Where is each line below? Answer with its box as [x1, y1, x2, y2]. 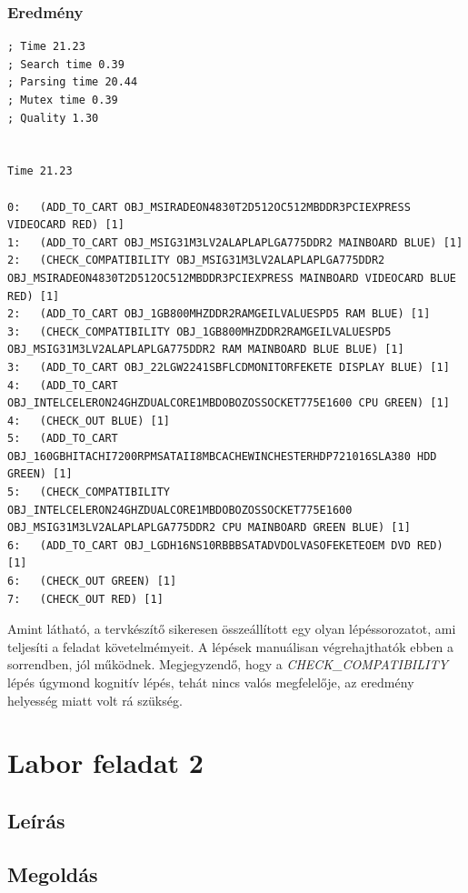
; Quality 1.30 [7, 111, 99, 125]
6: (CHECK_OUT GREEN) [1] [7, 575, 177, 588]
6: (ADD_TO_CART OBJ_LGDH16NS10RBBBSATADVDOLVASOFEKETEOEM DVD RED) [7, 538, 443, 552]
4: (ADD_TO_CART [7, 378, 118, 392]
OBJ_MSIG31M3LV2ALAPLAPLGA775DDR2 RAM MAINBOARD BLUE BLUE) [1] [7, 343, 404, 356]
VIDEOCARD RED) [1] [7, 218, 124, 232]
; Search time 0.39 [7, 57, 124, 71]
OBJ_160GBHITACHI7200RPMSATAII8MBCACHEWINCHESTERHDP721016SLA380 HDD [7, 449, 437, 463]
